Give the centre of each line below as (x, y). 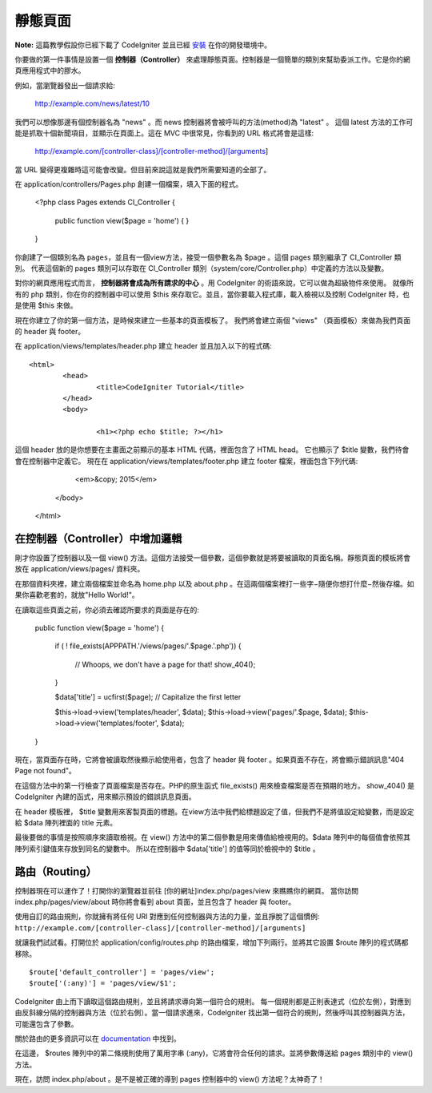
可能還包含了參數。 (46, 1024)
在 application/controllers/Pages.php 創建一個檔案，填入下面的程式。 (129, 184)
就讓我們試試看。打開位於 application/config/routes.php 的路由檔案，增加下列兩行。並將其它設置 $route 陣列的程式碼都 (212, 942)
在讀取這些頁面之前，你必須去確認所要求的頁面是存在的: (107, 610)
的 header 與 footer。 (50, 331)
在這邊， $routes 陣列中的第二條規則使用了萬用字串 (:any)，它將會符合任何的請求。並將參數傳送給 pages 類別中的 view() (214, 1053)
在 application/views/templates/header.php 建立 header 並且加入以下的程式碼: (143, 346)
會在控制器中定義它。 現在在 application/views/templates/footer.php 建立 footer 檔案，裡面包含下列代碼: (186, 461)
